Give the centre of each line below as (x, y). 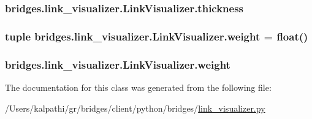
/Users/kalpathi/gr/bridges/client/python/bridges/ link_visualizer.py (135, 108)
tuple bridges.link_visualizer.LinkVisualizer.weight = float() (157, 36)
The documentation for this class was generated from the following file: (138, 87)
